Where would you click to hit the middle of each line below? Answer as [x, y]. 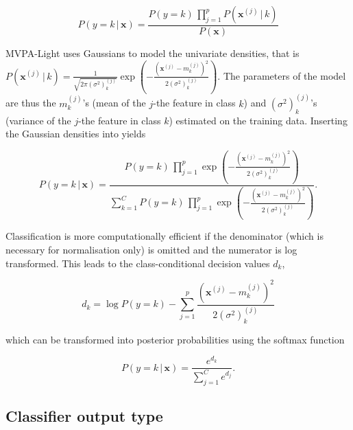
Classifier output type [84, 416]
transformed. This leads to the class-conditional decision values [138, 263]
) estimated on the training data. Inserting [258, 120]
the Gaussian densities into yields [76, 134]
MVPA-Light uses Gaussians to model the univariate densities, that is [153, 53]
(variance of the [38, 120]
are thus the [31, 103]
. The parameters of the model [282, 75]
